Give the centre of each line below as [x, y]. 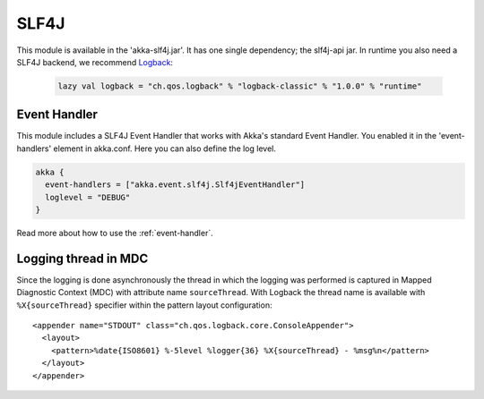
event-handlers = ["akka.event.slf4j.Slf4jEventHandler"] [175, 185]
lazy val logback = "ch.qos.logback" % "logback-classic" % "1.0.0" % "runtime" [240, 86]
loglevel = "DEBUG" [88, 197]
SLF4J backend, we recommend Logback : [95, 62]
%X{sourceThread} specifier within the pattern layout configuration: [144, 305]
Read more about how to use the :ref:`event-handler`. [115, 233]
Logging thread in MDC [82, 258]
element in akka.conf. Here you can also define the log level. [165, 149]
